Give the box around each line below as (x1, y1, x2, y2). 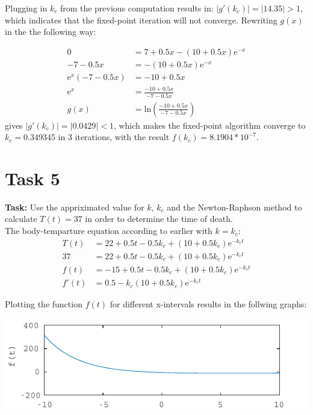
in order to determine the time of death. (85, 212, 233, 225)
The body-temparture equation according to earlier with (5, 224, 212, 237)
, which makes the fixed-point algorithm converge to (113, 118, 306, 131)
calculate (5, 212, 37, 225)
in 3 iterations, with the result (58, 131, 170, 143)
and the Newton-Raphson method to (167, 200, 302, 213)
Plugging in (5, 2, 48, 14)
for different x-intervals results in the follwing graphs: (110, 298, 307, 310)
